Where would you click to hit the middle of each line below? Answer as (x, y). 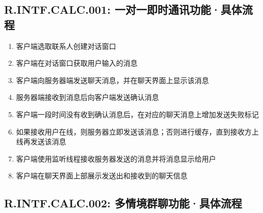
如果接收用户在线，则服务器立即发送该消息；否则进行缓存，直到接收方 (134, 131)
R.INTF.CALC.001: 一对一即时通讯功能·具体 (123, 9)
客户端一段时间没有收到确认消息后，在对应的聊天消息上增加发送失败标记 (137, 114)
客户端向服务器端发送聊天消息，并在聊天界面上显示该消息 (112, 80)
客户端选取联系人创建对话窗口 (66, 46)
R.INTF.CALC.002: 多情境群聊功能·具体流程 (123, 203)
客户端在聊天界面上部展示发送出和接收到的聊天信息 (102, 176)
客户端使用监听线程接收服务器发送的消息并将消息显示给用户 (116, 158)
